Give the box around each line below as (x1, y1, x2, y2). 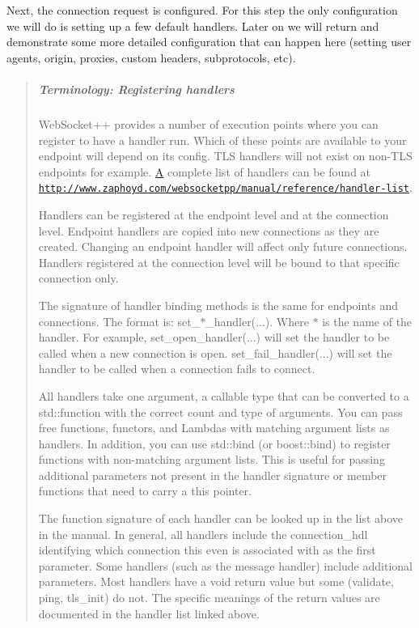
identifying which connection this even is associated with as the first (38, 541, 376, 558)
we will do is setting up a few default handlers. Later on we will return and (6, 17, 379, 34)
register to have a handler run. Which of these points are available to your (38, 131, 407, 148)
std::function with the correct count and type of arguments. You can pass (38, 403, 403, 420)
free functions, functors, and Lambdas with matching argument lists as (38, 419, 390, 436)
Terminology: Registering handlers (38, 80, 235, 97)
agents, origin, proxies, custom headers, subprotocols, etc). (6, 49, 296, 66)
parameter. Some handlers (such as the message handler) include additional (38, 557, 413, 574)
